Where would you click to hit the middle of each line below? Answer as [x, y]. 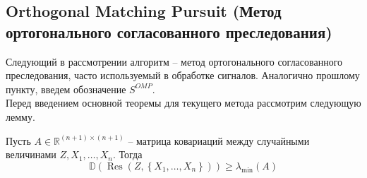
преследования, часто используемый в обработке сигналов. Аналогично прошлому [183, 75]
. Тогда [128, 154]
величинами [31, 154]
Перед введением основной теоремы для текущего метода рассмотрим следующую [183, 103]
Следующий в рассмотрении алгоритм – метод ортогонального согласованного [174, 61]
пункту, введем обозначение [66, 89]
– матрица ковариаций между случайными [219, 140]
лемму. [20, 116]
